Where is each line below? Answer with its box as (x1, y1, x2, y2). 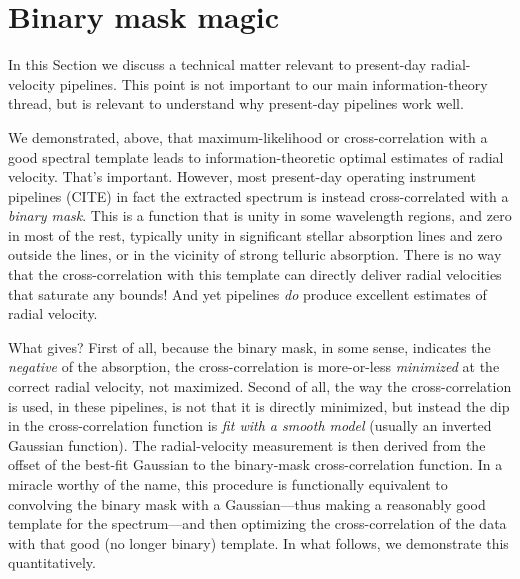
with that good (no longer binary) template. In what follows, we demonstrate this (8, 532, 509, 553)
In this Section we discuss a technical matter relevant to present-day (8, 54, 427, 75)
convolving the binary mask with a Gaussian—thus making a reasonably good (8, 493, 486, 514)
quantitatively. (8, 552, 96, 573)
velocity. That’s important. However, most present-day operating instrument (8, 166, 476, 187)
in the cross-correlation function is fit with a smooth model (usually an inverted (8, 415, 492, 436)
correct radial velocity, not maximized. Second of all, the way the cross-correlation (8, 376, 512, 397)
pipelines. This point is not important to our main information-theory (59, 73, 488, 94)
